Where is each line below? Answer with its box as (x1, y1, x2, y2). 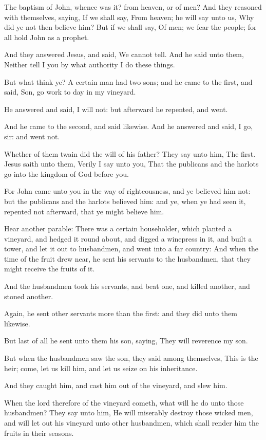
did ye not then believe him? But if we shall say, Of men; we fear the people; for (4, 22, 257, 32)
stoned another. (4, 290, 53, 301)
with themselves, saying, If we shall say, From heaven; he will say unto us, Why (4, 11, 254, 22)
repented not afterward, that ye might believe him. (4, 206, 164, 216)
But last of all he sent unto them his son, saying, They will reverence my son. (4, 335, 248, 346)
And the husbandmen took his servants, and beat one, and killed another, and (4, 281, 250, 291)
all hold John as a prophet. (4, 31, 89, 42)
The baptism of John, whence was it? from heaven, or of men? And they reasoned (4, 2, 262, 12)
